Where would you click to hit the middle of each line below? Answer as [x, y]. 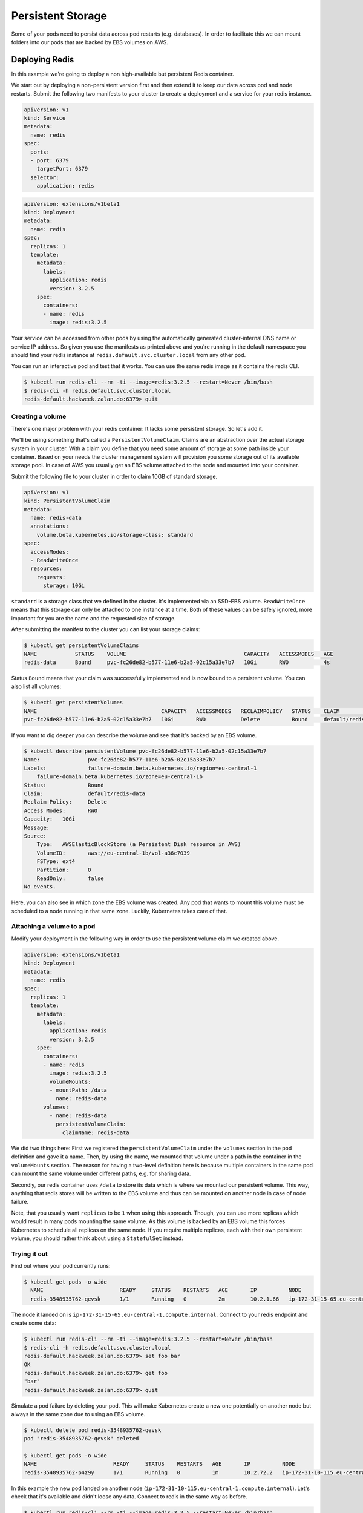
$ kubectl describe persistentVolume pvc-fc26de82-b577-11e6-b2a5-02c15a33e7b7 [145, 751]
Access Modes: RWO [61, 810]
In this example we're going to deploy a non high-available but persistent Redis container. [123, 74]
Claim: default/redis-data [84, 794]
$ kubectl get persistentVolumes [74, 703]
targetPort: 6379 [62, 169]
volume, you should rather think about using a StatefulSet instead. [97, 1238]
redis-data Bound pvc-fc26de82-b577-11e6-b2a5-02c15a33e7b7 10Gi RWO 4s [177, 662]
